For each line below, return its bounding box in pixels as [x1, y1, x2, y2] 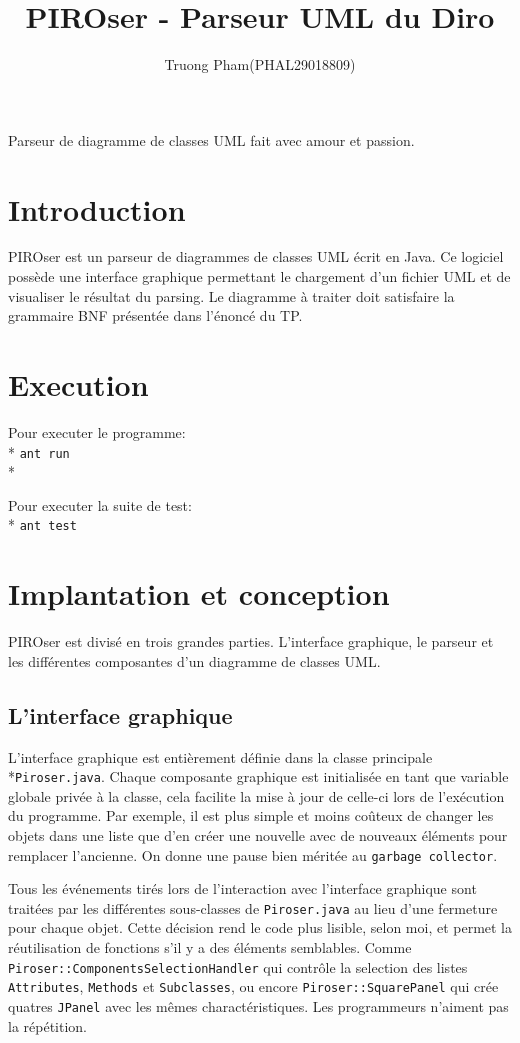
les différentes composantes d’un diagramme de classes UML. [8, 650, 381, 671]
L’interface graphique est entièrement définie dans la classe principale [8, 746, 433, 767]
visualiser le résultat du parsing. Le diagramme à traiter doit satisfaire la [8, 285, 455, 306]
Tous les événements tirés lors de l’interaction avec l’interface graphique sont [8, 878, 477, 899]
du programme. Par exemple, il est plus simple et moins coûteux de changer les [8, 805, 494, 826]
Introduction [8, 188, 186, 229]
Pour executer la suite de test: [8, 494, 192, 515]
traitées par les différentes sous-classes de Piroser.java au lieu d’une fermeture [8, 897, 498, 918]
